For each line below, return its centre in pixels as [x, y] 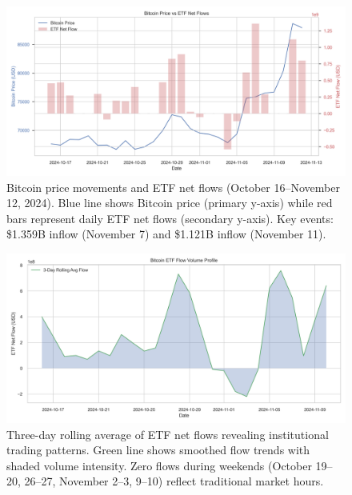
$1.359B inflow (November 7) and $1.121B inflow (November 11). [166, 234]
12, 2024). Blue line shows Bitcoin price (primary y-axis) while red [170, 203]
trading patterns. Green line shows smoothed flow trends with [158, 450]
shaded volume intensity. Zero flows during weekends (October [159, 465]
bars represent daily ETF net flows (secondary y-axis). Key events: [170, 218]
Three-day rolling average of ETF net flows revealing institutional [168, 434]
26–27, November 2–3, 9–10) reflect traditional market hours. [174, 481]
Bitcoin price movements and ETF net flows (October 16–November [173, 187]
